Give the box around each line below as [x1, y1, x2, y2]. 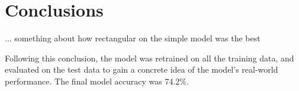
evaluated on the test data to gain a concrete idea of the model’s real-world [5, 63, 278, 76]
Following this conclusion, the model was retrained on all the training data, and [5, 51, 294, 64]
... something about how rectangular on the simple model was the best [5, 32, 261, 44]
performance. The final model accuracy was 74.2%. [5, 74, 189, 87]
